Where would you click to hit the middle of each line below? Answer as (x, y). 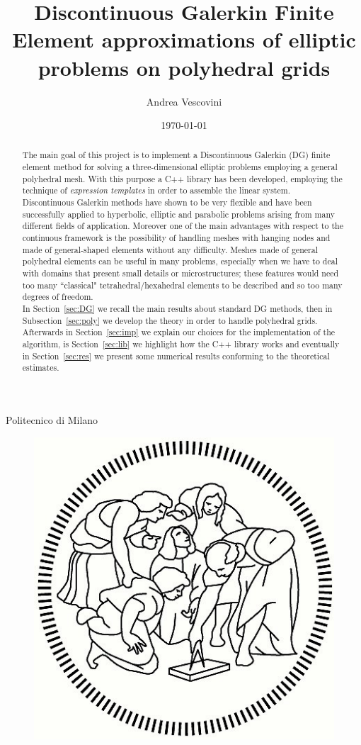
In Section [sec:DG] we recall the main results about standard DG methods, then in (177, 309)
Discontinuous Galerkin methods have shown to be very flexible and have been (167, 202)
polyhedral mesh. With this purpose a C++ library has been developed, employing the (182, 178)
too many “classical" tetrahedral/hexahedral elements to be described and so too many (182, 285)
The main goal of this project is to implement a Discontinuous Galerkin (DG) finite (176, 155)
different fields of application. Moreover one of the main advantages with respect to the (183, 226)
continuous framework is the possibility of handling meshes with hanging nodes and (176, 238)
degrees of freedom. (58, 297)
